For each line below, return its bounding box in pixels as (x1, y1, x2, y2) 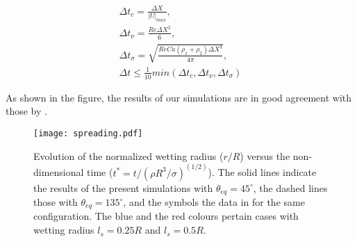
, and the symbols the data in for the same (123, 195, 305, 209)
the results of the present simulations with (33, 180, 213, 195)
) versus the (240, 148, 290, 163)
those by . (6, 104, 47, 118)
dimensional (33, 165, 84, 179)
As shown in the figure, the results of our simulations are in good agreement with (6, 90, 352, 104)
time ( (87, 165, 113, 179)
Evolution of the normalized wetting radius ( (33, 148, 224, 163)
